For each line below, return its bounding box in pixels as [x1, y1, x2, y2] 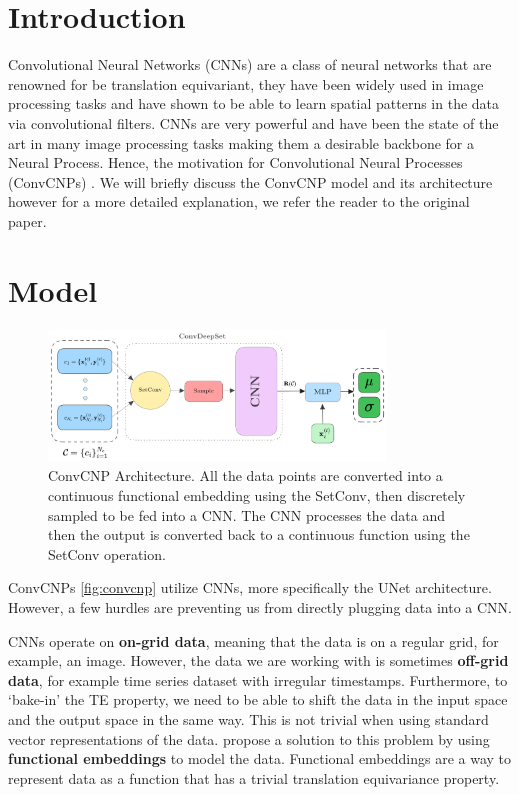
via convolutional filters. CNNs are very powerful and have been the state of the [8, 112, 499, 133]
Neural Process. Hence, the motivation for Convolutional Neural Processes [8, 152, 463, 173]
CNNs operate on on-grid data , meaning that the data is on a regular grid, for [8, 630, 499, 651]
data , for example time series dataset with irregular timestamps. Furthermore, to [8, 669, 508, 690]
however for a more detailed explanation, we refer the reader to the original [8, 191, 470, 212]
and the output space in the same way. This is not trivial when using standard [8, 709, 489, 729]
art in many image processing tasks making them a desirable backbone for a [8, 132, 475, 153]
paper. [8, 210, 47, 231]
